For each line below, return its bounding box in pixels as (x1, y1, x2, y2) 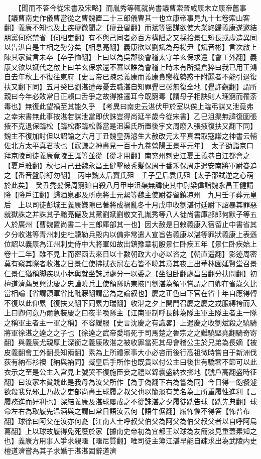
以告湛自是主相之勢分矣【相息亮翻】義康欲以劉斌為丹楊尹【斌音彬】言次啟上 (4, 42, 257, 52)
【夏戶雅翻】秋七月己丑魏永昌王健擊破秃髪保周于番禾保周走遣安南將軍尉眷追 (4, 160, 257, 170)
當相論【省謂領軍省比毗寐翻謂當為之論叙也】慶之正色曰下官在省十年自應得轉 (4, 288, 257, 298)
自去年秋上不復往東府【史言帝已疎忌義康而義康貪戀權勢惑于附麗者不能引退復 (4, 71, 257, 82)
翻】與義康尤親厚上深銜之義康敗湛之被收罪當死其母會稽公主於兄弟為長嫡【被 (4, 337, 257, 348)
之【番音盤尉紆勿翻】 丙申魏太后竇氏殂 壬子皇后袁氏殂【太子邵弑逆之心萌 (4, 170, 253, 180)
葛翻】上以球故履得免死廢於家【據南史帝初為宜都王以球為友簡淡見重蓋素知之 (4, 425, 257, 436)
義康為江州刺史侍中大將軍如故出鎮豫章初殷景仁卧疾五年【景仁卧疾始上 (25, 239, 257, 249)
